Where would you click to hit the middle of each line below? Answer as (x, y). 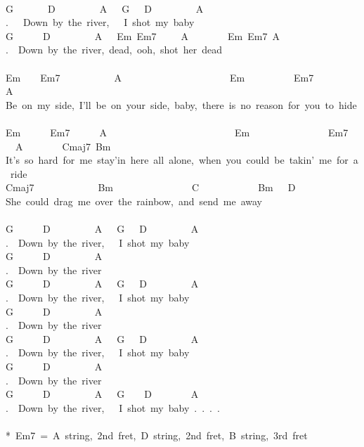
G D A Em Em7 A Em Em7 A (143, 35)
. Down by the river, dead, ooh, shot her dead (114, 50)
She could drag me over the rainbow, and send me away (134, 201)
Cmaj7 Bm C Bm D (151, 187)
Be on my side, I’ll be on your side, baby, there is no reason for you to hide (181, 104)
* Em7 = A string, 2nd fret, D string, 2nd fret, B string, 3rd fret (157, 435)
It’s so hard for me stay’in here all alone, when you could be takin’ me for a (182, 160)
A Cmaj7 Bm (63, 146)
